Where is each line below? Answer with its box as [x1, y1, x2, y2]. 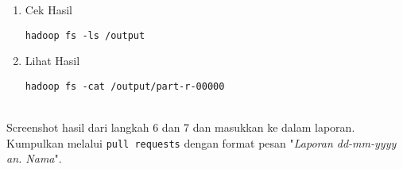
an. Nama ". [6, 150, 62, 167]
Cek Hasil [25, 2, 72, 17]
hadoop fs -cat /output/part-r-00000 [25, 80, 225, 92]
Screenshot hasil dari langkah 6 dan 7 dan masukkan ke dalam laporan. [6, 119, 355, 136]
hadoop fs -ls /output [25, 29, 145, 41]
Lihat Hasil [25, 52, 80, 69]
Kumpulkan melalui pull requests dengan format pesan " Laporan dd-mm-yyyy [6, 134, 397, 151]
